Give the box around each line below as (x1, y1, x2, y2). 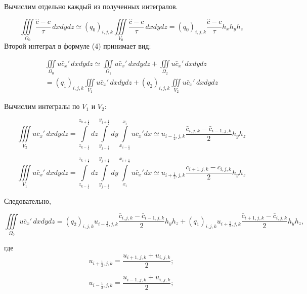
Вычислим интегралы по (4, 101, 80, 112)
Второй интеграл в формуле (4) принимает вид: (4, 41, 151, 51)
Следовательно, (4, 195, 51, 206)
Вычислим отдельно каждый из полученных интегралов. (4, 1, 178, 11)
